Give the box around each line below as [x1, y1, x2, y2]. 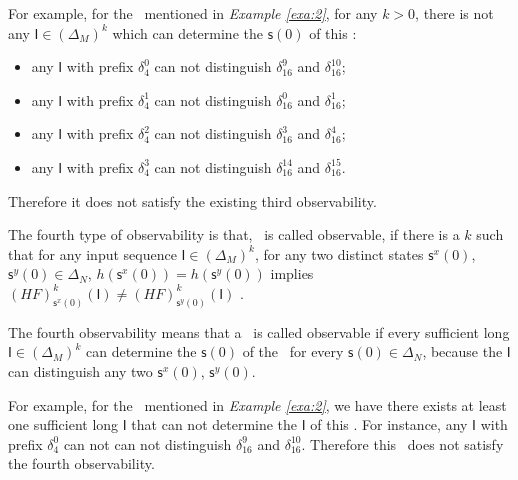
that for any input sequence [8, 243, 177, 264]
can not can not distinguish [63, 433, 232, 454]
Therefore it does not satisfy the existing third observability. [8, 190, 377, 211]
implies [270, 263, 314, 284]
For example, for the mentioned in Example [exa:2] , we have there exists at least [8, 394, 507, 415]
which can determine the [112, 22, 263, 43]
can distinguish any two [8, 360, 153, 381]
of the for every [242, 341, 344, 362]
